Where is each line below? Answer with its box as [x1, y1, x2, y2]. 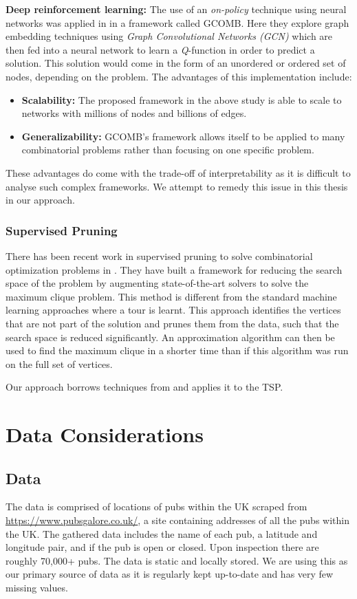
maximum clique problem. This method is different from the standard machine [6, 289, 337, 303]
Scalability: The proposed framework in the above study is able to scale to [21, 92, 342, 107]
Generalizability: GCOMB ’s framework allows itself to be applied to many [21, 129, 345, 143]
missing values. [6, 580, 68, 595]
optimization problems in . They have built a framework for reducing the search [6, 262, 343, 276]
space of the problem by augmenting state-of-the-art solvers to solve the [6, 276, 309, 290]
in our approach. [6, 193, 75, 207]
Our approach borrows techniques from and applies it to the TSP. [6, 380, 283, 394]
